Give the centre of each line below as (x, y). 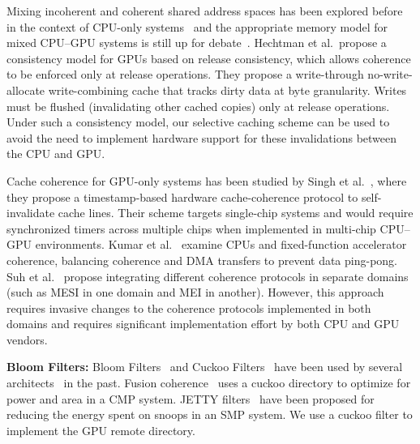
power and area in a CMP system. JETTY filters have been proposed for (191, 398)
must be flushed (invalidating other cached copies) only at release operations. (198, 106)
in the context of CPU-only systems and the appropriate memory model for (197, 26)
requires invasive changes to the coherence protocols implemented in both (189, 307)
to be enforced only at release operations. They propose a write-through (185, 74)
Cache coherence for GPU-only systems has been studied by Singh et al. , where (207, 180)
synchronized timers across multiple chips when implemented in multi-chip (191, 228)
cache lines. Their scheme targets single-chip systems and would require (236, 213)
